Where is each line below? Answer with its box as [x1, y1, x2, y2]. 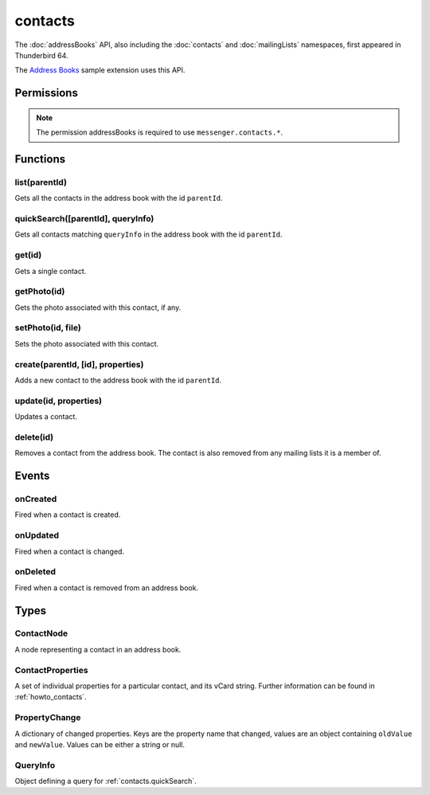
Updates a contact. [14, 412, 77, 421]
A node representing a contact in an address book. [14, 644, 182, 654]
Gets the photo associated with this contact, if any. [14, 303, 182, 312]
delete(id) [14, 431, 54, 442]
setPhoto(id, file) [14, 323, 81, 334]
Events [14, 469, 50, 483]
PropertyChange [14, 712, 81, 723]
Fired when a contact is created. [14, 510, 121, 519]
